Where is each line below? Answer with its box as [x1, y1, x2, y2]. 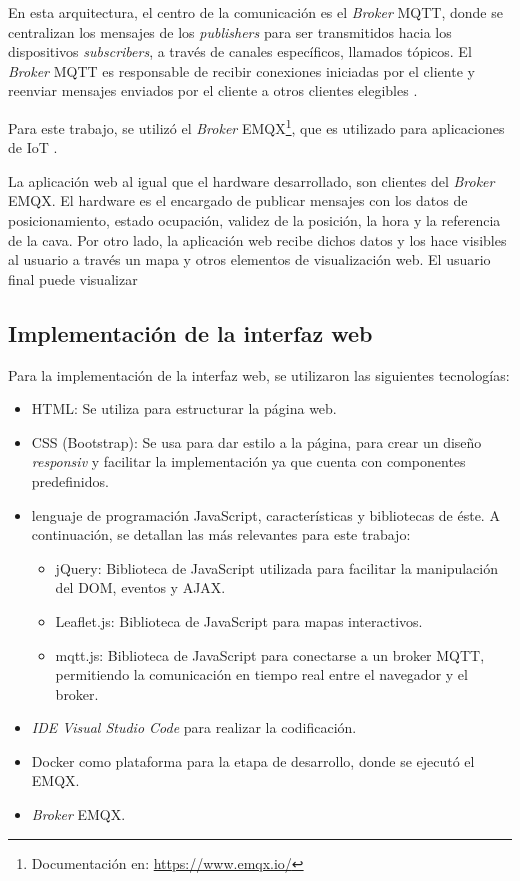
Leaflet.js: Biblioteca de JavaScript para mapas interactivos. [55, 610, 423, 631]
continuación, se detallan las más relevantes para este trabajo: [31, 524, 411, 545]
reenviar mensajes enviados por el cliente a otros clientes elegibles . [8, 80, 418, 101]
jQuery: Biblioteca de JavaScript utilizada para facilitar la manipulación [55, 557, 498, 578]
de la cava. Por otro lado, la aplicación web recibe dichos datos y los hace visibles [8, 229, 507, 250]
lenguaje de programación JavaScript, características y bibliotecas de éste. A [31, 504, 500, 525]
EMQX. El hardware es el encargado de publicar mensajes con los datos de [8, 190, 468, 211]
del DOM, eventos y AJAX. [55, 577, 226, 598]
